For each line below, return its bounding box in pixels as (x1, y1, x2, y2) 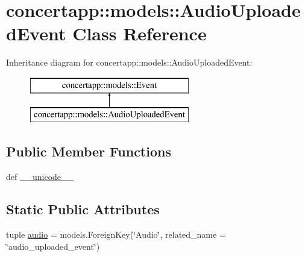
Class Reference (72, 21, 207, 46)
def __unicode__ (6, 170, 74, 183)
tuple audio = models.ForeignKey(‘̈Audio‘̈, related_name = (6, 228, 226, 241)
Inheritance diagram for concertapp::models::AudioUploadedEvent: (6, 56, 253, 69)
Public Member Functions (6, 142, 171, 161)
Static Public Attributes (6, 200, 160, 218)
